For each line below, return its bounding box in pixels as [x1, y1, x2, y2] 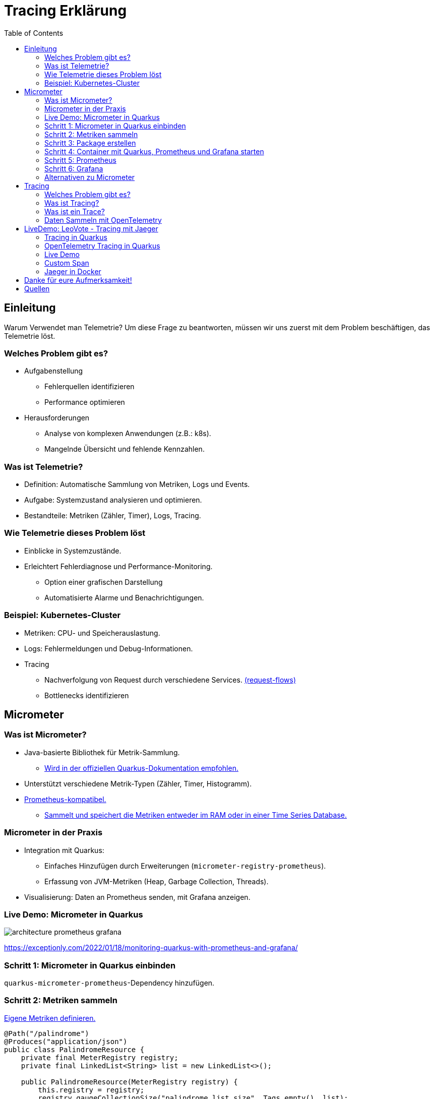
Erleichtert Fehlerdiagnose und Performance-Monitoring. [24, 562, 213, 571]
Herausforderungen [24, 413, 90, 422]
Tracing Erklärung [4, 2, 127, 19]
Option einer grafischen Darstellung [44, 577, 163, 586]
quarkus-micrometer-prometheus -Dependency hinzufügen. [4, 979, 215, 988]
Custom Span [44, 258, 89, 267]
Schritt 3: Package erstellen [44, 138, 136, 147]
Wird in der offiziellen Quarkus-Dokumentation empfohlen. [44, 763, 238, 772]
